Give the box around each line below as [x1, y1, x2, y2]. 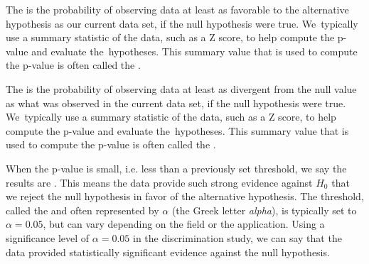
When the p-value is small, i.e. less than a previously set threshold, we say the [6, 160, 347, 175]
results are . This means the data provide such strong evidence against [6, 175, 313, 189]
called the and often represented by [6, 202, 159, 217]
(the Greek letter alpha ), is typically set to [171, 202, 357, 217]
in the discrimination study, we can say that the [132, 230, 342, 245]
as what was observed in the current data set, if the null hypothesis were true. [6, 95, 346, 110]
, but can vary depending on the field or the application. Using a [43, 216, 325, 231]
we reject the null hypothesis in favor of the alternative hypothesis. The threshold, [6, 189, 364, 204]
